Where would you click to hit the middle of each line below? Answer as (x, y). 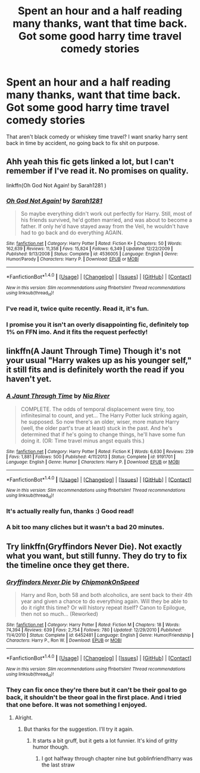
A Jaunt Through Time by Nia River (58, 396)
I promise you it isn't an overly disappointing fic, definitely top (98, 324)
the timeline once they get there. (68, 565)
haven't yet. (29, 379)
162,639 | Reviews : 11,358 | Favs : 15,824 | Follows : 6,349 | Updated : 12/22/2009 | (90, 249)
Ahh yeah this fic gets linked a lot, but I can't (90, 162)
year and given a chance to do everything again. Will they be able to (104, 601)
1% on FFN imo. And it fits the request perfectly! (77, 332)
